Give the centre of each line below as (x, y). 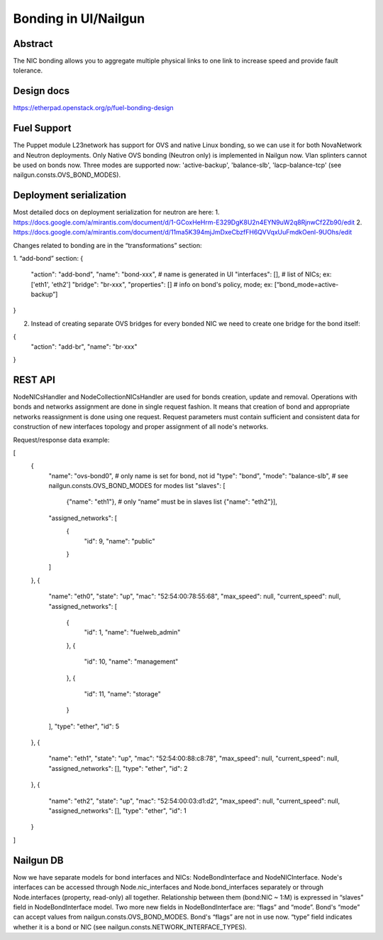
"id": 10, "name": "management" (131, 661)
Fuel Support (42, 128)
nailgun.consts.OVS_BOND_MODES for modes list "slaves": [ (137, 486)
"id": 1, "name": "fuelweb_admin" (132, 632)
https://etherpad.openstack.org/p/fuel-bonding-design (93, 108)
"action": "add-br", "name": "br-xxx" (84, 346)
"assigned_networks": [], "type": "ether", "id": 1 (118, 811)
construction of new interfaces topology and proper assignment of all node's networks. (141, 427)
